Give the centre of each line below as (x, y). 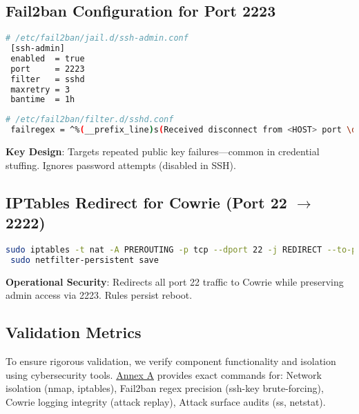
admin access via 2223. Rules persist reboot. (99, 295)
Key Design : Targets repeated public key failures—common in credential (163, 151)
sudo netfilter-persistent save (85, 260)
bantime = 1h (43, 100)
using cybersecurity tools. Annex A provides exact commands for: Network (164, 374)
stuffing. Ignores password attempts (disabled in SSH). (121, 165)
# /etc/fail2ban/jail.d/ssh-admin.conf (97, 38)
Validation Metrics (74, 332)
